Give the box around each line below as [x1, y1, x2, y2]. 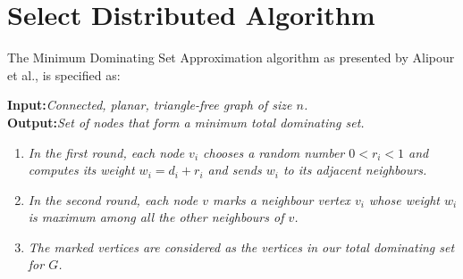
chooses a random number [203, 143, 345, 161]
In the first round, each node [28, 143, 185, 161]
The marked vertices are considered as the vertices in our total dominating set [28, 237, 455, 256]
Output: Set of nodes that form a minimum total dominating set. [7, 112, 365, 131]
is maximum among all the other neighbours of [28, 208, 284, 226]
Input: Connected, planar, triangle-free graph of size [7, 95, 292, 114]
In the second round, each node [28, 190, 198, 209]
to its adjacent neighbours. [282, 160, 427, 179]
